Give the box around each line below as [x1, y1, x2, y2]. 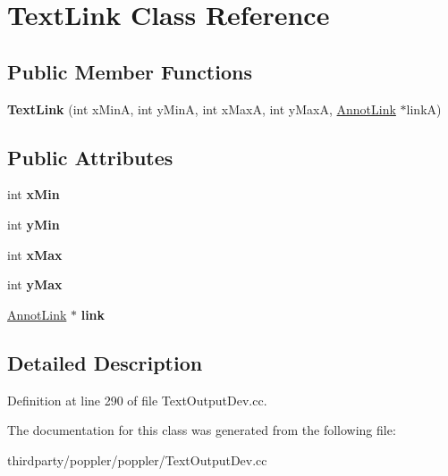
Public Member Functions [7, 57, 252, 85]
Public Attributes [7, 143, 173, 171]
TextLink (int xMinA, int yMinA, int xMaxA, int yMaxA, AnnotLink [7, 99, 396, 118]
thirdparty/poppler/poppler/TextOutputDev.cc [7, 450, 267, 469]
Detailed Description [7, 348, 203, 376]
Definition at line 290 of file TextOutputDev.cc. [7, 390, 267, 409]
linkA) [406, 99, 442, 118]
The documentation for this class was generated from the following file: [7, 421, 396, 439]
